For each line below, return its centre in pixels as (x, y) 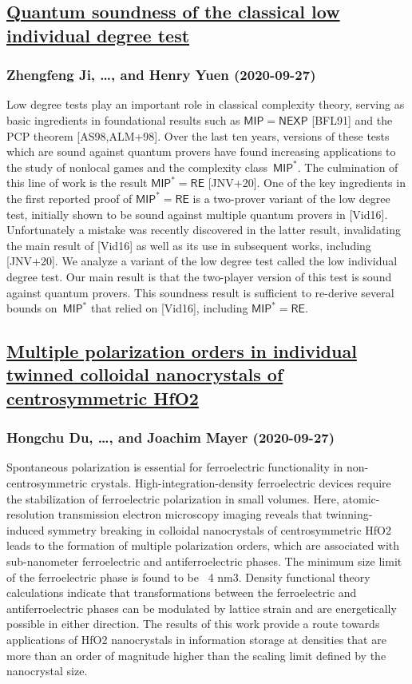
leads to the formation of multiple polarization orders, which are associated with (203, 545)
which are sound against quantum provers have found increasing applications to (201, 151)
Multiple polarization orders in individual (182, 351)
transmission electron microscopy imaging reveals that (190, 514)
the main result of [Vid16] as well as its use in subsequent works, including (189, 245)
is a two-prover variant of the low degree (291, 198)
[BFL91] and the (352, 119)
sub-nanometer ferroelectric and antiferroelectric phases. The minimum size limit (204, 561)
